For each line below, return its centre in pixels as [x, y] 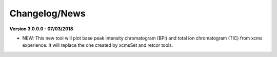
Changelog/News [47, 13]
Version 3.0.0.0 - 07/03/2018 [42, 29]
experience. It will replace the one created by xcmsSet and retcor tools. [98, 45]
